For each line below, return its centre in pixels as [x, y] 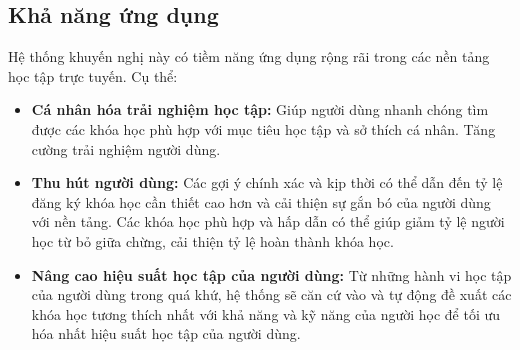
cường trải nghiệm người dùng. [126, 148]
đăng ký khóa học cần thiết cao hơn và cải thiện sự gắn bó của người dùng [261, 201]
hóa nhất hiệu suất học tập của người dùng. [166, 333]
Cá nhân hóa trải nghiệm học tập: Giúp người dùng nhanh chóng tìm [260, 109]
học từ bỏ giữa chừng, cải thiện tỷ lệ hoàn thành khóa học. [212, 240]
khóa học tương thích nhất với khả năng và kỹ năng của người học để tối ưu [266, 313]
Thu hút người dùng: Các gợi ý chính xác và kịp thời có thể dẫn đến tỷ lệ [267, 182]
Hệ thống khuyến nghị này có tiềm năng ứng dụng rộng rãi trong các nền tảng [249, 56]
